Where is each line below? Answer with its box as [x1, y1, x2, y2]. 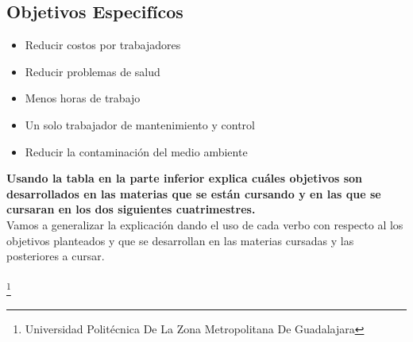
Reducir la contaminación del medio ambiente [25, 143, 248, 159]
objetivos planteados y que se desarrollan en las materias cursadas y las [6, 232, 354, 248]
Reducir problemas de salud [25, 63, 160, 79]
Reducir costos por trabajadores [25, 37, 181, 53]
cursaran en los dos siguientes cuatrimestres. [6, 201, 256, 217]
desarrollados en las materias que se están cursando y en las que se [6, 185, 381, 202]
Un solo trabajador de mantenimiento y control [25, 116, 255, 133]
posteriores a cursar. [6, 248, 105, 264]
